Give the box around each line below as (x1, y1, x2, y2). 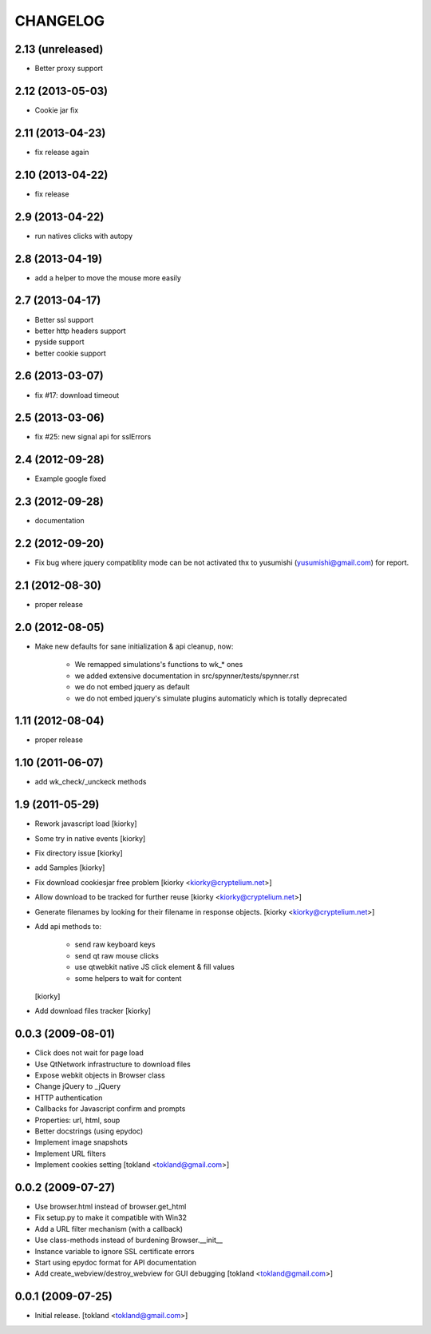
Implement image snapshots (34, 1137, 128, 1147)
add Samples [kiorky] (34, 863, 105, 872)
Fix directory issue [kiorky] (34, 848, 123, 858)
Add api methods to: (34, 922, 101, 931)
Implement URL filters (34, 1149, 107, 1158)
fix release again (34, 147, 89, 157)
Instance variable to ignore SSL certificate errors (34, 1246, 195, 1256)
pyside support (34, 337, 85, 347)
